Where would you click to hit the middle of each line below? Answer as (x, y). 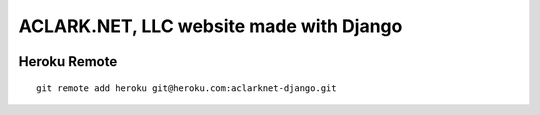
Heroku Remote (68, 61)
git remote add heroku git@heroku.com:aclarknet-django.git (186, 88)
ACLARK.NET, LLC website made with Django (210, 26)
